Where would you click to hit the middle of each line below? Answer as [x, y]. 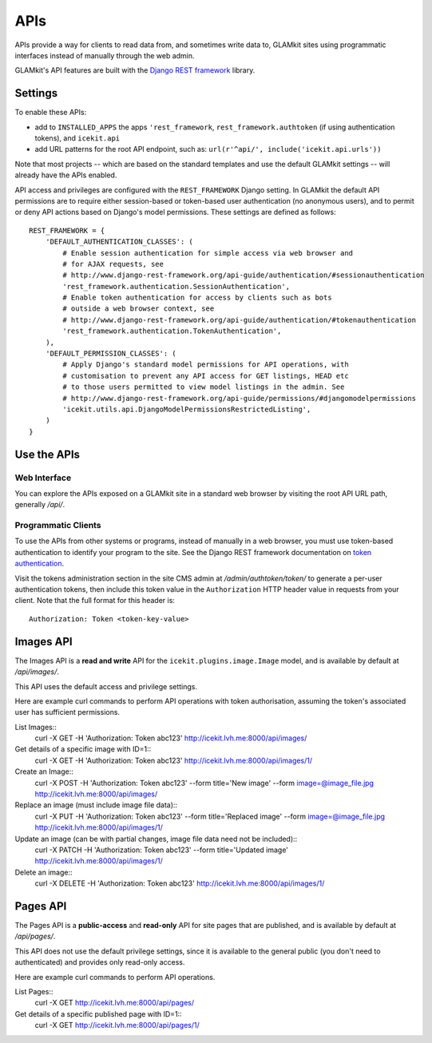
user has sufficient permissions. [67, 712]
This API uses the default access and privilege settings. [106, 686]
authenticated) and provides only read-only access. [100, 962]
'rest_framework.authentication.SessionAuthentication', [176, 286]
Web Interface [43, 478]
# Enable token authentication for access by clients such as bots [197, 298]
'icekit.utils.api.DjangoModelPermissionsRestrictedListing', [187, 409]
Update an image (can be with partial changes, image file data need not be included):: [156, 839]
